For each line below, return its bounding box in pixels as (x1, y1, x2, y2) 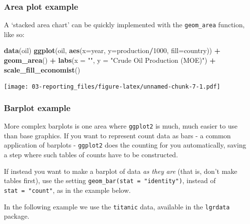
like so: (4, 29, 25, 39)
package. (4, 211, 30, 221)
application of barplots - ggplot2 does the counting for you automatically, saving (4, 140, 246, 150)
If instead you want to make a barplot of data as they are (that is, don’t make (4, 166, 237, 176)
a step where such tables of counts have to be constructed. (4, 149, 178, 160)
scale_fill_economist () (4, 64, 80, 75)
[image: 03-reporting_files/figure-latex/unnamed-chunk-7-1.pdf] (4, 83, 220, 91)
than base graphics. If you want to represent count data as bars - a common (4, 130, 231, 140)
